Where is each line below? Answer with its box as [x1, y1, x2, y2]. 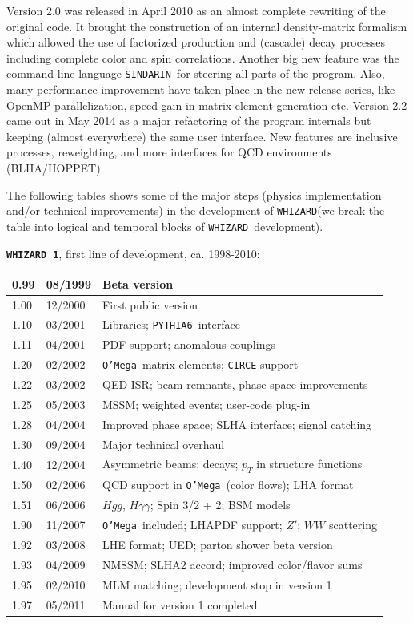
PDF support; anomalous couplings [102, 336, 275, 353]
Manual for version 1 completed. [102, 596, 261, 613]
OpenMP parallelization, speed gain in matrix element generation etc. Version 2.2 [6, 96, 407, 113]
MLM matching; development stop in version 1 [102, 576, 332, 593]
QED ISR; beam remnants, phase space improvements [102, 376, 368, 392]
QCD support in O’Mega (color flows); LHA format [102, 476, 354, 493]
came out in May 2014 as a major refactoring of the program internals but [6, 112, 371, 129]
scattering [328, 516, 377, 533]
